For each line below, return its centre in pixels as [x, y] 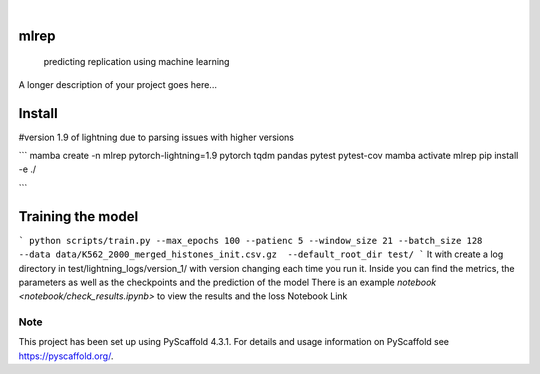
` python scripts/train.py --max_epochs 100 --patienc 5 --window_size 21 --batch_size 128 [250, 240]
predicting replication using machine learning [136, 62]
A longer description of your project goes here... [117, 84]
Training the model [78, 216]
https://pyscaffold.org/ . [66, 356]
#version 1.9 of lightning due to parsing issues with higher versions [156, 137]
